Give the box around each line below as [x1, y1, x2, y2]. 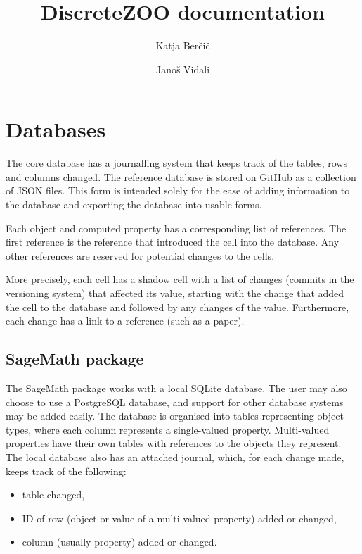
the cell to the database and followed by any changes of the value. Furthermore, [6, 299, 349, 314]
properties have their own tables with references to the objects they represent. [6, 436, 342, 451]
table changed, [22, 487, 85, 502]
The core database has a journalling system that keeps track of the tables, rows [6, 156, 347, 170]
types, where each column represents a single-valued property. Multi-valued [6, 422, 330, 436]
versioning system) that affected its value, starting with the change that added [6, 286, 344, 300]
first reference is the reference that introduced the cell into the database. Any [6, 234, 340, 249]
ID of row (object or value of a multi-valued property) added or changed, [22, 510, 337, 525]
